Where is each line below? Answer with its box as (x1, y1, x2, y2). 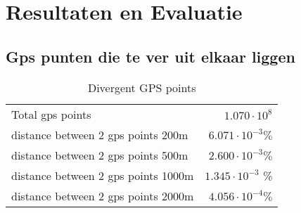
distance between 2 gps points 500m (11, 146, 188, 163)
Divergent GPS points (87, 79, 196, 96)
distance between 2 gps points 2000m (11, 187, 194, 204)
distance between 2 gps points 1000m (11, 167, 194, 183)
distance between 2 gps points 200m (11, 126, 188, 143)
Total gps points (11, 105, 91, 122)
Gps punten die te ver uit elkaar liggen (6, 45, 295, 67)
